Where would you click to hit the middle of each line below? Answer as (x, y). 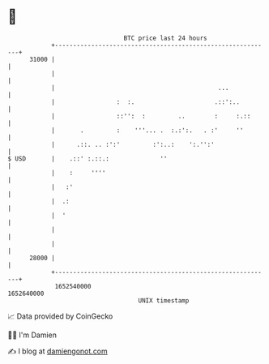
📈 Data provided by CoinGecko (60, 316)
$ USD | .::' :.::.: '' (88, 158)
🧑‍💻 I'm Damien (32, 335)
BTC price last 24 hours (165, 38)
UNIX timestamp (164, 300)
